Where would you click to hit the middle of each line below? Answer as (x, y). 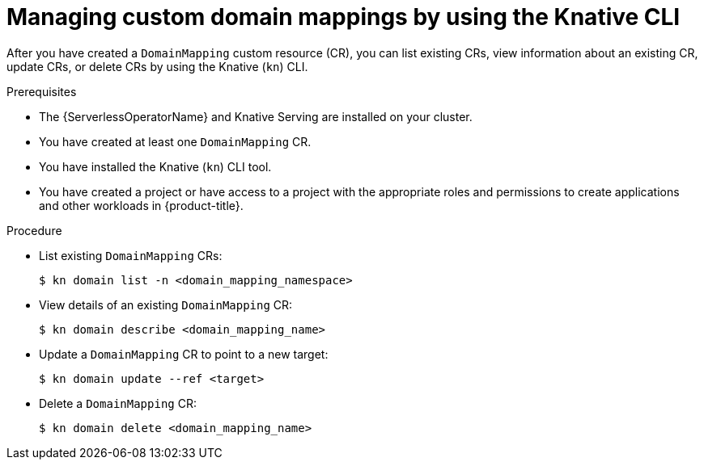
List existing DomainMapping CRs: (131, 255)
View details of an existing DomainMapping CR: (166, 304)
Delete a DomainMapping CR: (118, 403)
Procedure (34, 230)
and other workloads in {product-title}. (141, 205)
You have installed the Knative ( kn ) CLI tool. (155, 166)
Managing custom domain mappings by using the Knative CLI (344, 17)
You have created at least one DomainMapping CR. (175, 141)
